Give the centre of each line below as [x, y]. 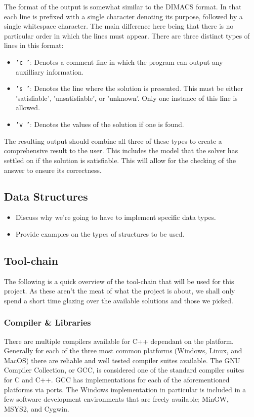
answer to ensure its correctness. [53, 170]
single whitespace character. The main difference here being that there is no [119, 26]
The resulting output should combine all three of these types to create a [113, 141]
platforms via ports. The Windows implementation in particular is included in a [125, 389]
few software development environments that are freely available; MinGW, [116, 399]
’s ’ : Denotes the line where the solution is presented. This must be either [129, 88]
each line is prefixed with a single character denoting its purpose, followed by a [124, 16]
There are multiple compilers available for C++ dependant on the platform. [119, 341]
